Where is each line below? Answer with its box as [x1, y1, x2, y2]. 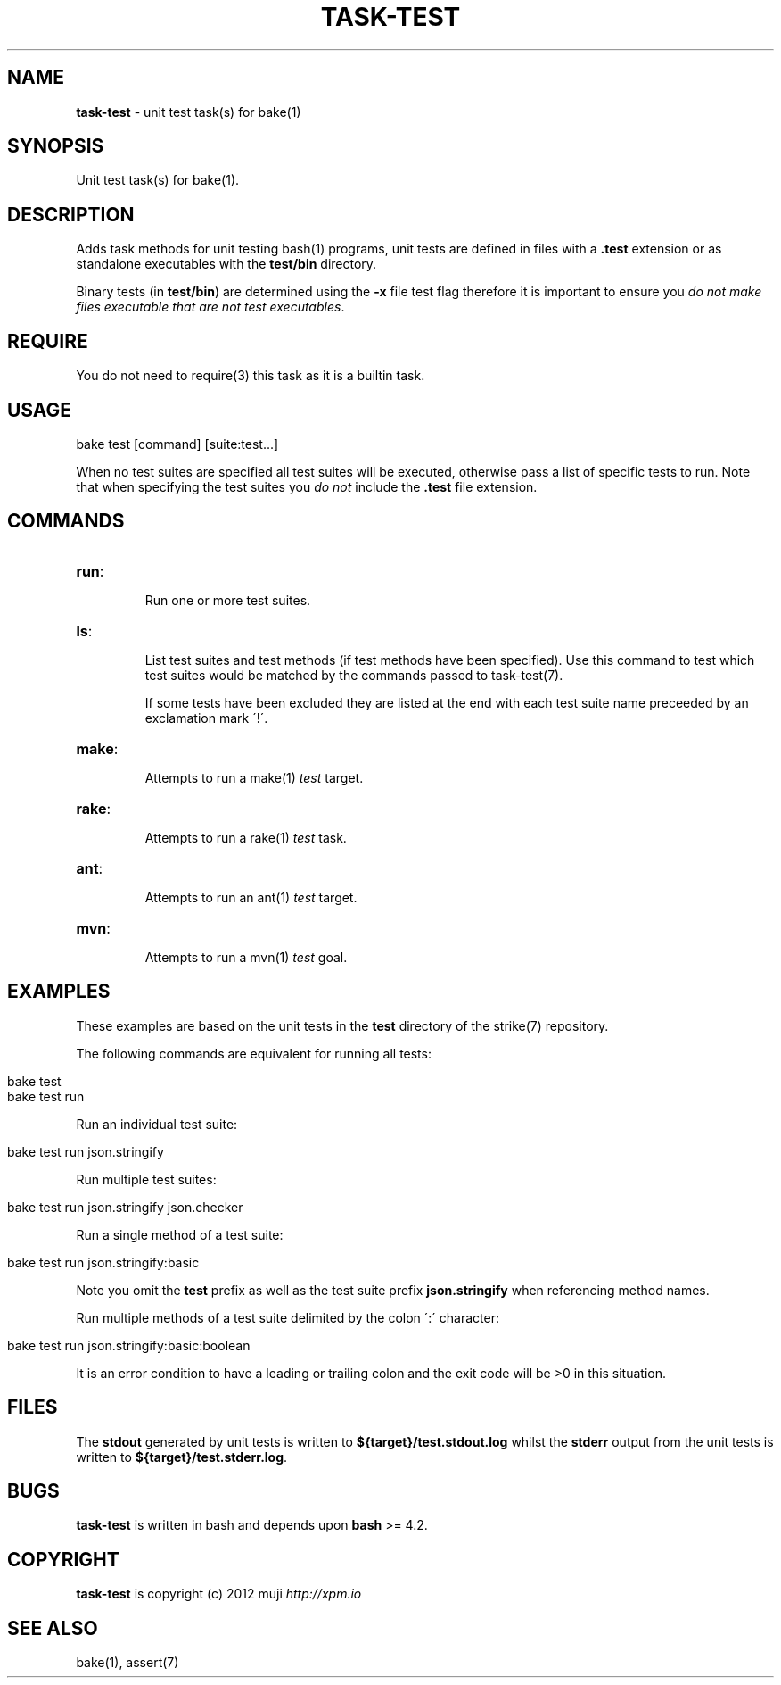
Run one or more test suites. [144, 592, 311, 608]
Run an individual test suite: [76, 1116, 238, 1132]
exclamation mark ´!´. [144, 710, 268, 726]
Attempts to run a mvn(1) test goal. [144, 949, 348, 965]
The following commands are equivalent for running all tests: [76, 1045, 432, 1061]
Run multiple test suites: [76, 1171, 217, 1187]
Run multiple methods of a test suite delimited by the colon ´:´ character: [76, 1309, 499, 1325]
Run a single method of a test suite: [76, 1226, 284, 1242]
